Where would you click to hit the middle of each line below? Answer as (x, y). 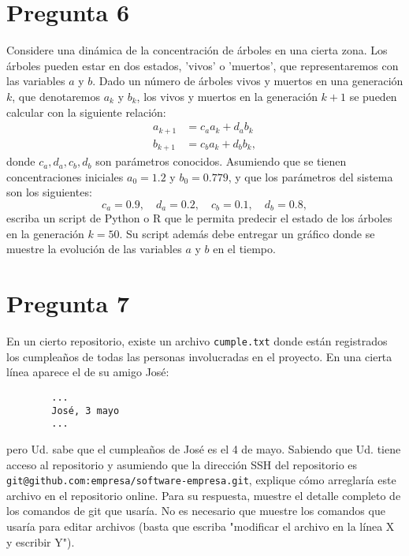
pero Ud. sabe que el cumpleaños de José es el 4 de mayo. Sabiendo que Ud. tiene (204, 449)
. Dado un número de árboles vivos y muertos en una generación (248, 81)
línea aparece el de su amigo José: (88, 372)
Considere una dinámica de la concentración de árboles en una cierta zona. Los (197, 50)
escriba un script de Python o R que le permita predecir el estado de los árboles (199, 218)
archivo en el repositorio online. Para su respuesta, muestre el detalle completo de (204, 495)
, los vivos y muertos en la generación (227, 96)
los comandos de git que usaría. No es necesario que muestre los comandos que (196, 511)
